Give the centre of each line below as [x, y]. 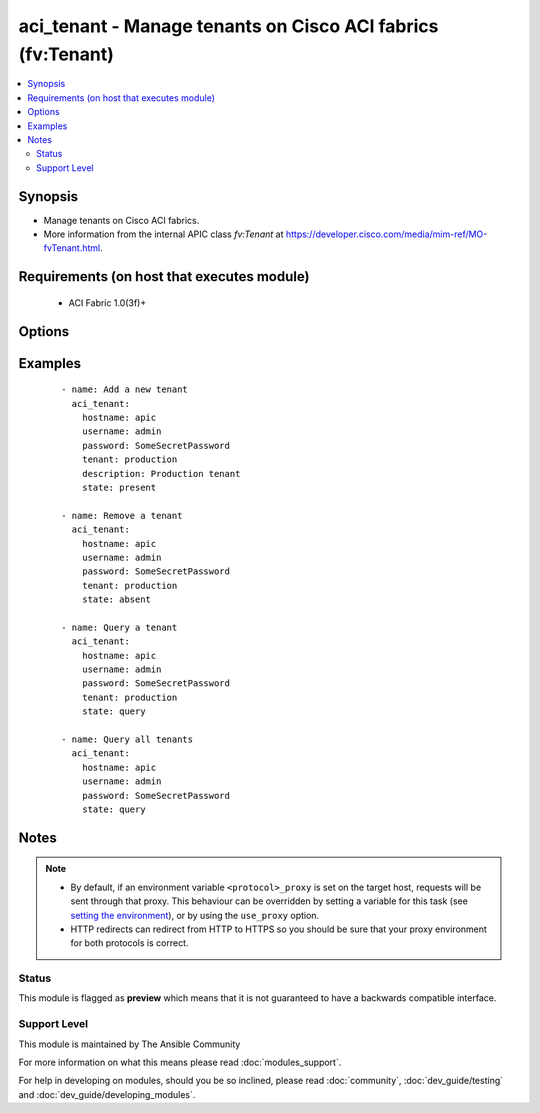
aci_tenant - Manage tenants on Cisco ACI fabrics [228, 26]
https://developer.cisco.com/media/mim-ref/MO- [386, 234]
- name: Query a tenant [119, 627]
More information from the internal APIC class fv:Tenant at [163, 234]
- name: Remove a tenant [122, 515]
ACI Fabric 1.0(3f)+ [107, 302]
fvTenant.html [72, 248]
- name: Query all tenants [127, 739]
